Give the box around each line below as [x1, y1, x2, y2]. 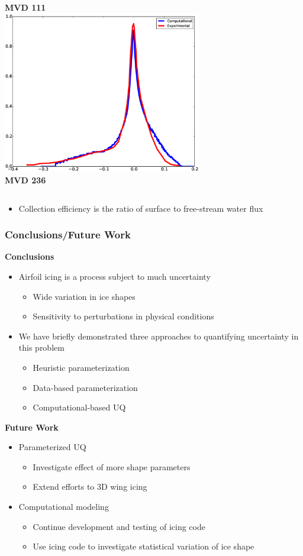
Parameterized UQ [18, 441, 86, 453]
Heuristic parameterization [33, 361, 130, 373]
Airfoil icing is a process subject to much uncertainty [18, 270, 211, 282]
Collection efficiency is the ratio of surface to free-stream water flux [18, 202, 263, 214]
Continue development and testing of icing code [33, 520, 205, 532]
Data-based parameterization [33, 381, 138, 393]
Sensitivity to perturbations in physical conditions [33, 310, 214, 322]
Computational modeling [18, 500, 109, 513]
